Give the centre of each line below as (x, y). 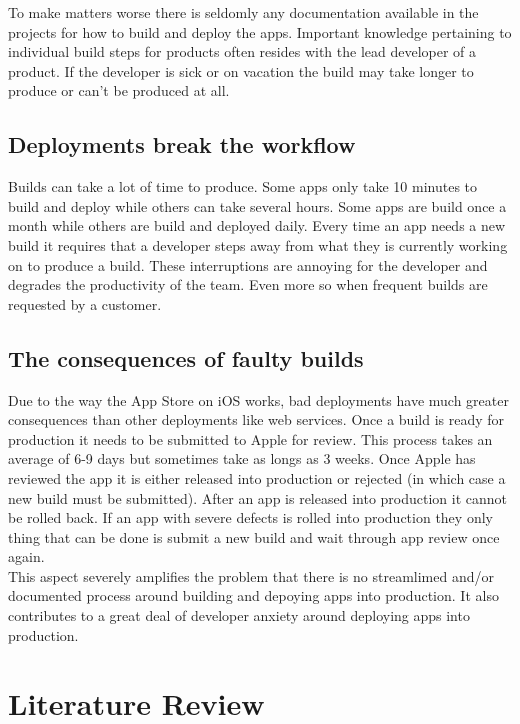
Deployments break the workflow (182, 144)
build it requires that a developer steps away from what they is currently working (258, 244)
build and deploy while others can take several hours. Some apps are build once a (257, 205)
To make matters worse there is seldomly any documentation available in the (243, 12)
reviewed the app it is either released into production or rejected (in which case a (257, 477)
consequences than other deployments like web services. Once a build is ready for (256, 419)
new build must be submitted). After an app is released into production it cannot (258, 497)
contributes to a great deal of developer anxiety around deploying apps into (239, 615)
